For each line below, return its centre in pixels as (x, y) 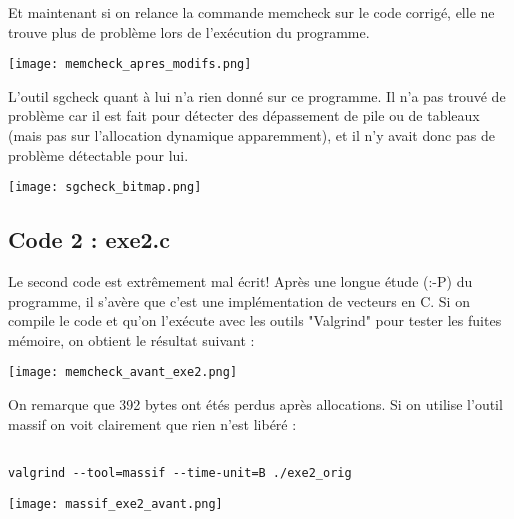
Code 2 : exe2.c (89, 239)
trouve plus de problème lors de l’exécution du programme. (189, 31)
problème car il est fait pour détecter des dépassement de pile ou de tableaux (244, 115)
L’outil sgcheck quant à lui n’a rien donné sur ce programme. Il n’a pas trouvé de (257, 95)
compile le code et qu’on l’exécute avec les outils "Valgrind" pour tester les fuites (255, 320)
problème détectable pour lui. (98, 154)
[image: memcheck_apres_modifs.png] (130, 64)
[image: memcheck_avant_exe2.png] (123, 372)
